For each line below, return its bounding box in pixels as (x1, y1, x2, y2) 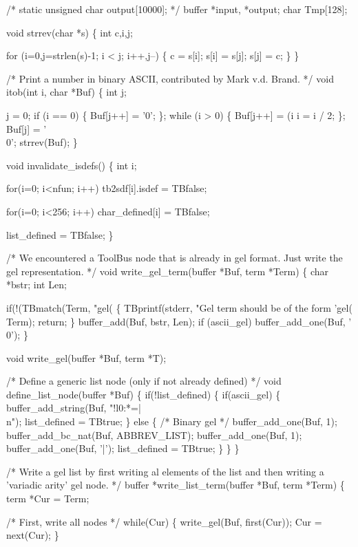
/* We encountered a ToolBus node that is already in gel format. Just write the (6, 250, 343, 265)
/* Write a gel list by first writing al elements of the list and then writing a (6, 464, 324, 478)
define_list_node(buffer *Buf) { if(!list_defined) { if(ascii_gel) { (6, 387, 281, 401)
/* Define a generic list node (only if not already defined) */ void (6, 374, 282, 388)
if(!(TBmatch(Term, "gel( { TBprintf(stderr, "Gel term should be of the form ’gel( (6, 300, 352, 314)
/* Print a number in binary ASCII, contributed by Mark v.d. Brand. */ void (6, 71, 334, 85)
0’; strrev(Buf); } (6, 135, 78, 149)
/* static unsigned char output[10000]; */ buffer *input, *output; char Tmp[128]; (6, 2, 348, 16)
